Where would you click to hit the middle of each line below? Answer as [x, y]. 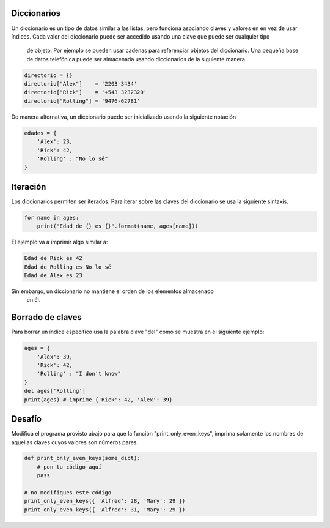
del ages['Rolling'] [55, 391]
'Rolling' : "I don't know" [79, 374]
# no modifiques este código [68, 493]
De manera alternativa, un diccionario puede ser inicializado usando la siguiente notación [124, 117]
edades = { [40, 133]
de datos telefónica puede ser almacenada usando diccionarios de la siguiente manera [136, 59]
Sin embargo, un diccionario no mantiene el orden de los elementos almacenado [112, 291]
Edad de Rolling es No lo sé [68, 267]
